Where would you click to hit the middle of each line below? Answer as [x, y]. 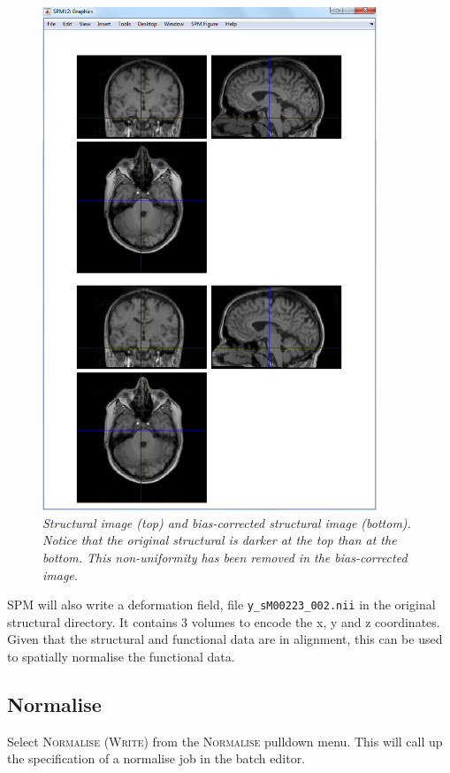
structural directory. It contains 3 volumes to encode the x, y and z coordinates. [224, 621]
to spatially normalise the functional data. [121, 656]
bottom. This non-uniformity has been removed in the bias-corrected [225, 557]
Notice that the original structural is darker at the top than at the [220, 540]
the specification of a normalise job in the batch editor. [156, 758]
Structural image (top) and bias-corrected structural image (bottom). [227, 522]
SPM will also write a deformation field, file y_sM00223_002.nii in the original [221, 605]
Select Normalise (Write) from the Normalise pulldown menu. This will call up [225, 741]
